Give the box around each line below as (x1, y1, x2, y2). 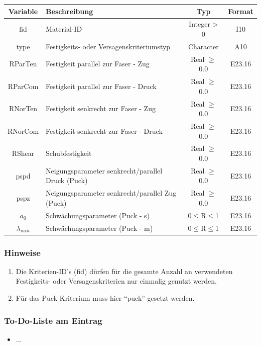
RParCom (8, 80, 39, 91)
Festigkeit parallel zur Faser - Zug (46, 58, 150, 69)
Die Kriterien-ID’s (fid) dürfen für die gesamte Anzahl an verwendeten (16, 266, 233, 276)
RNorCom (8, 125, 39, 136)
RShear (12, 148, 35, 158)
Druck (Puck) (46, 175, 88, 186)
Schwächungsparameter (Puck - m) (46, 222, 153, 233)
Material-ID (46, 24, 82, 34)
